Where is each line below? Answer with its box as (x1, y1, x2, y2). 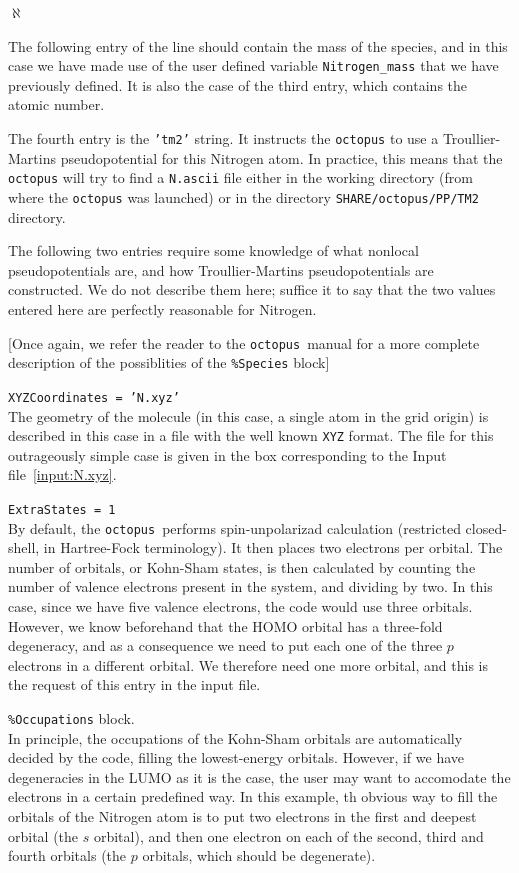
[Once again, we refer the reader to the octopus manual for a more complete (8, 332, 480, 353)
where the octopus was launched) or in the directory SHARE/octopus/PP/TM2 (8, 186, 479, 207)
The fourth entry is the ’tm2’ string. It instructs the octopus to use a (8, 128, 439, 149)
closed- (465, 517, 507, 538)
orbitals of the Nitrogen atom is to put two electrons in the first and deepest (8, 806, 477, 827)
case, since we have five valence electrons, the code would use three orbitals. (8, 596, 473, 617)
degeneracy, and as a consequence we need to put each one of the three (8, 635, 443, 656)
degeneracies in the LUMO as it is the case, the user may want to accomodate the (8, 766, 511, 787)
